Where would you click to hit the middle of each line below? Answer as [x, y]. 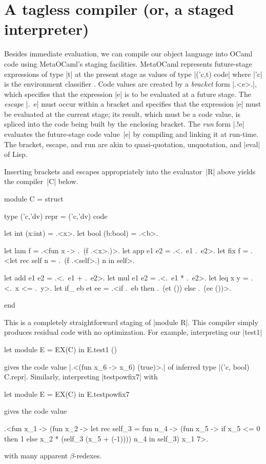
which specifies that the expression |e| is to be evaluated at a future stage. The [128, 94]
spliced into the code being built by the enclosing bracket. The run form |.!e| [124, 124]
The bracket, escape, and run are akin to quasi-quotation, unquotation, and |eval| [132, 144]
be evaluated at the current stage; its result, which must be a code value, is [122, 114]
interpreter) [47, 29]
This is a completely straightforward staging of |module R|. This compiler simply [131, 322]
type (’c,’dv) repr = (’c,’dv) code [56, 216]
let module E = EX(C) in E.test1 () [60, 349]
